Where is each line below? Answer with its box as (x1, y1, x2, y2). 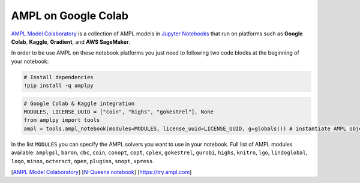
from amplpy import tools (23, 117, 100, 124)
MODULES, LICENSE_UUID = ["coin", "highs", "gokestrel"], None (23, 109, 214, 115)
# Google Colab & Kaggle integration (23, 100, 135, 107)
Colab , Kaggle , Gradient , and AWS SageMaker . (11, 38, 131, 45)
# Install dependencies (23, 74, 94, 80)
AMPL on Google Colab (11, 9, 129, 22)
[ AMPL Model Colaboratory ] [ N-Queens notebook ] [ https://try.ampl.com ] (11, 169, 192, 175)
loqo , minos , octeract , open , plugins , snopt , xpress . (11, 157, 154, 164)
